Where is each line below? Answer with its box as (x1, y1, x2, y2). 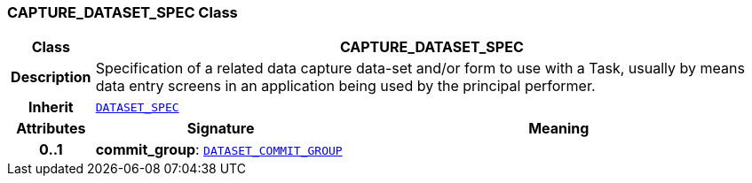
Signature (186, 119, 255, 138)
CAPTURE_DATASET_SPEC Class (7, 4, 238, 21)
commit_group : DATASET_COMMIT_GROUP (95, 141, 343, 159)
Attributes (16, 119, 86, 138)
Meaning (528, 119, 590, 138)
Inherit (28, 98, 74, 117)
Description (11, 68, 91, 87)
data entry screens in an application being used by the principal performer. (95, 77, 596, 95)
